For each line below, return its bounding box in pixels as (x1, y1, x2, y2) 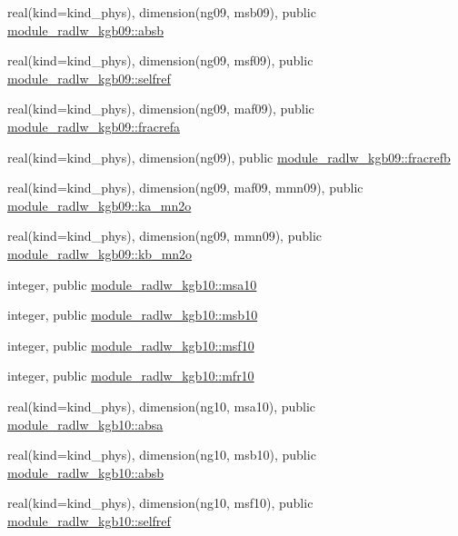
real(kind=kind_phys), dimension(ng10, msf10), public (7, 493, 314, 512)
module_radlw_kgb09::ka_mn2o (7, 195, 192, 214)
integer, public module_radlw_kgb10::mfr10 (7, 366, 254, 385)
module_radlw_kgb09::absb (7, 20, 164, 39)
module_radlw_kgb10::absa (7, 414, 164, 433)
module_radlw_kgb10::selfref (7, 511, 171, 530)
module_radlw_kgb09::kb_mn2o (7, 243, 193, 263)
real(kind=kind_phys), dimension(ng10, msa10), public (7, 396, 316, 415)
